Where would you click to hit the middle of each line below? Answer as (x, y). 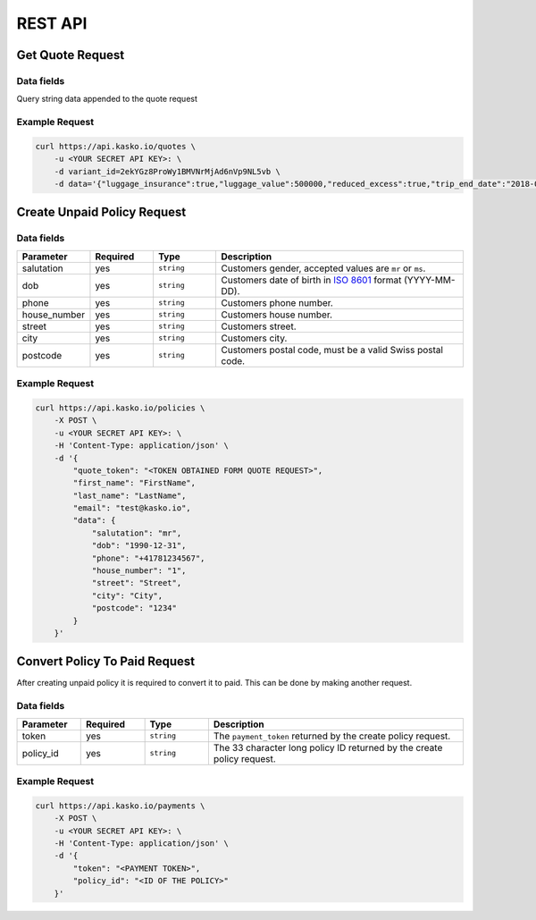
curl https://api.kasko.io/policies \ (120, 408)
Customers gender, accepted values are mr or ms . (323, 268)
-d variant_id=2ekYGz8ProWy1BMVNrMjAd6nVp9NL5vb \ (167, 171)
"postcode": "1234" (134, 608)
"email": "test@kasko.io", (132, 508)
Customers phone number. (277, 302)
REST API (52, 23)
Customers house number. (276, 315)
